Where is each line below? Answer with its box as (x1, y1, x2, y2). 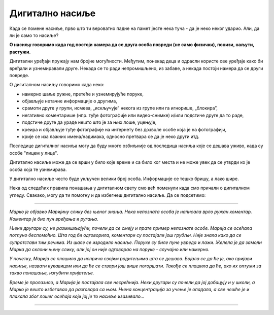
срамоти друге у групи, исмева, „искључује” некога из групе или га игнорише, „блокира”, (22, 105, 218, 111)
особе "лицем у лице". (9, 150, 58, 156)
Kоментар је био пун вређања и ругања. (9, 216, 98, 222)
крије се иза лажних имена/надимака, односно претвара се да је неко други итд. (22, 133, 200, 139)
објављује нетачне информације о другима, (22, 98, 118, 104)
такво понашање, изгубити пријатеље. (9, 270, 94, 276)
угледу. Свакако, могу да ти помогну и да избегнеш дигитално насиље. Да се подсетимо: (9, 192, 206, 198)
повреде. (9, 72, 29, 78)
